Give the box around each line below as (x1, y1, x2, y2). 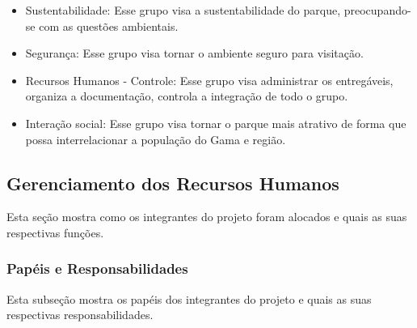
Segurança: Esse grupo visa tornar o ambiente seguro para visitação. (25, 45, 364, 62)
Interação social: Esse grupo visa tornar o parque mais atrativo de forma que (25, 114, 406, 131)
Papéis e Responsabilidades (6, 258, 188, 279)
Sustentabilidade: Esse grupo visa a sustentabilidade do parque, (25, 2, 341, 18)
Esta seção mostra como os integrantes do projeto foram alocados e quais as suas (6, 208, 407, 225)
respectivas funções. (6, 224, 104, 241)
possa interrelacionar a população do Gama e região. (25, 130, 286, 147)
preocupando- (343, 2, 411, 18)
